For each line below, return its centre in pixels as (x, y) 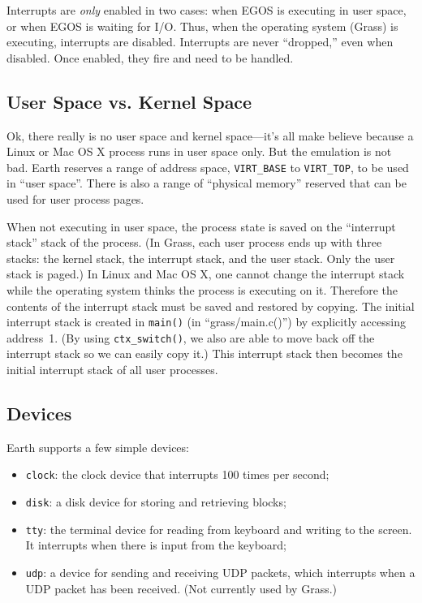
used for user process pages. (75, 199)
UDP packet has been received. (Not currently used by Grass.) (181, 588)
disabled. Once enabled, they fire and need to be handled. (150, 57)
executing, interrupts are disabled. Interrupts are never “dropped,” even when (200, 42)
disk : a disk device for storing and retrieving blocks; (156, 502)
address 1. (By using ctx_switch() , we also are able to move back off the (191, 337)
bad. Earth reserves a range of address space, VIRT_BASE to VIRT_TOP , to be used (208, 167)
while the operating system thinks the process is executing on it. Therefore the (202, 289)
